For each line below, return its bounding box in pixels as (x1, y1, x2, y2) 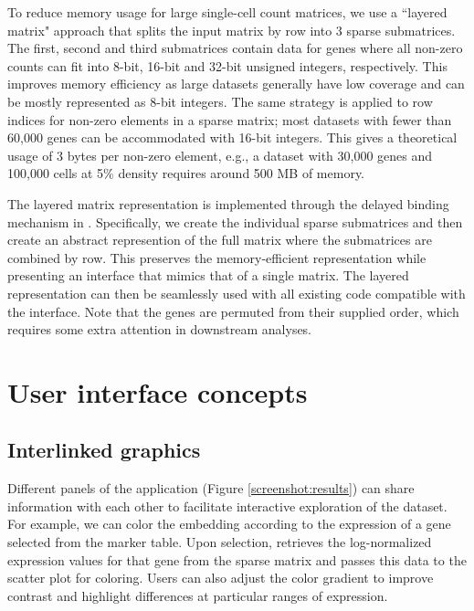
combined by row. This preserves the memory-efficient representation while (7, 248, 427, 267)
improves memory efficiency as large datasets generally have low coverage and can (7, 74, 465, 93)
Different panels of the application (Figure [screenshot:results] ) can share (7, 479, 415, 498)
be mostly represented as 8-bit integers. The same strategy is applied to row (7, 91, 433, 111)
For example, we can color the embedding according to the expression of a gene (7, 514, 451, 533)
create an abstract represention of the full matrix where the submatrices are (7, 230, 432, 249)
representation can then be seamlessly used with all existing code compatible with (7, 283, 466, 302)
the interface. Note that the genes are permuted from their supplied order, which (7, 301, 459, 321)
